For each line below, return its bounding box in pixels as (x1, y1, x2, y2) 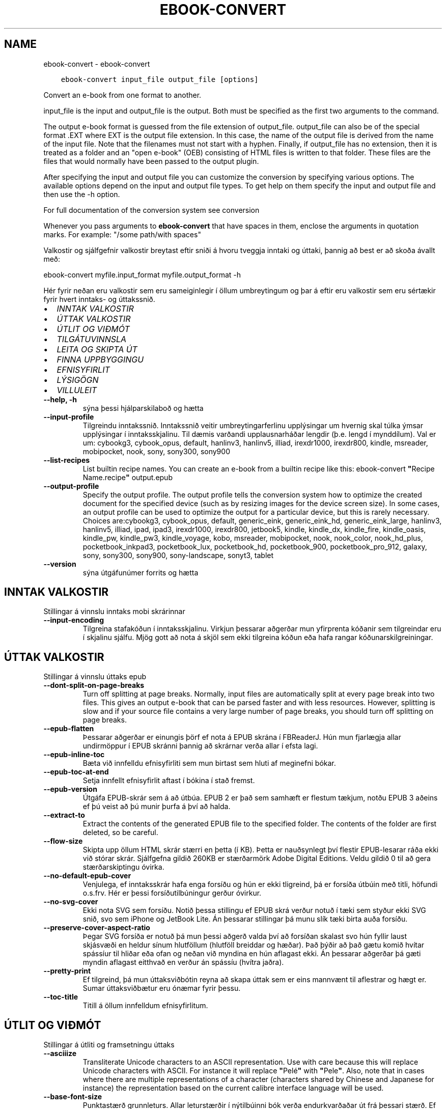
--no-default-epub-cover (43, 871, 131, 880)
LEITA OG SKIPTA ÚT (57, 344, 137, 354)
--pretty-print (43, 966, 91, 976)
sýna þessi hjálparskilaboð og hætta (82, 403, 204, 412)
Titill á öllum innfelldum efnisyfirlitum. (82, 1001, 208, 1010)
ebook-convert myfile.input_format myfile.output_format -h (43, 270, 241, 279)
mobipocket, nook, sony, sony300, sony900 (82, 447, 230, 456)
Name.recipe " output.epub (82, 473, 173, 482)
